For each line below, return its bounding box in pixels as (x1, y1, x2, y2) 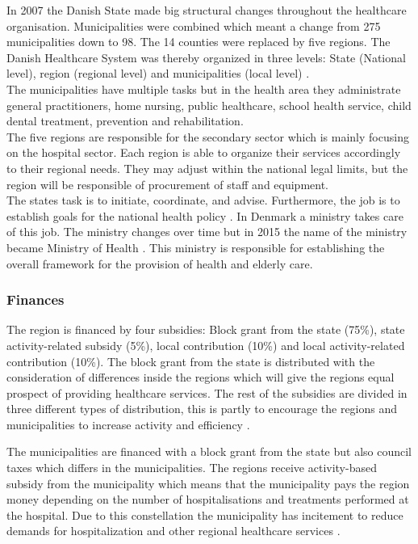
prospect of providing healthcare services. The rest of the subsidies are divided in (6, 384, 408, 401)
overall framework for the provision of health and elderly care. (6, 255, 313, 272)
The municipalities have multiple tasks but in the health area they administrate (6, 80, 401, 97)
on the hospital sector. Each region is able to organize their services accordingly (6, 144, 401, 161)
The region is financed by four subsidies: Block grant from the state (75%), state (6, 321, 405, 338)
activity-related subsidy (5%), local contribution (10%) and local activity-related (6, 336, 405, 353)
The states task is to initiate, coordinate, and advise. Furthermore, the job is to (6, 192, 400, 209)
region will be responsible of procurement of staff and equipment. (6, 175, 329, 192)
